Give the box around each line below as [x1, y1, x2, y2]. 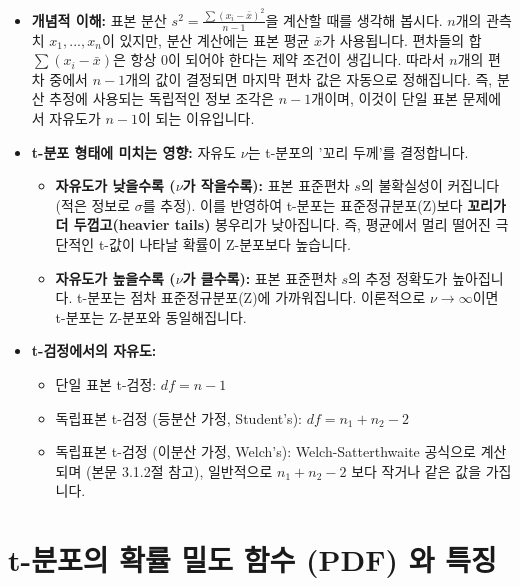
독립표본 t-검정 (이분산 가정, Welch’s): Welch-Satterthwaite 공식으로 [55, 441, 476, 462]
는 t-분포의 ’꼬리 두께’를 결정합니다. [247, 141, 469, 162]
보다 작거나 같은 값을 [351, 460, 482, 481]
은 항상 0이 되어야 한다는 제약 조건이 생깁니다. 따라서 [113, 49, 445, 70]
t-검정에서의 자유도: [31, 340, 157, 361]
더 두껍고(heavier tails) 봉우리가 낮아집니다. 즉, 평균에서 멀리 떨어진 [55, 214, 491, 235]
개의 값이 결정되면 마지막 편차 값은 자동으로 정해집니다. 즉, [125, 68, 493, 89]
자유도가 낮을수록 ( [55, 175, 176, 196]
